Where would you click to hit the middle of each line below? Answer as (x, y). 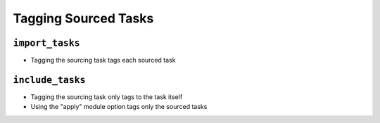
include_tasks (49, 80)
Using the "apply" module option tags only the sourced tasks (119, 107)
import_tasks (46, 43)
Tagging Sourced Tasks (83, 18)
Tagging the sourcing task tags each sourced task (103, 60)
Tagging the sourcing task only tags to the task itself (107, 97)
